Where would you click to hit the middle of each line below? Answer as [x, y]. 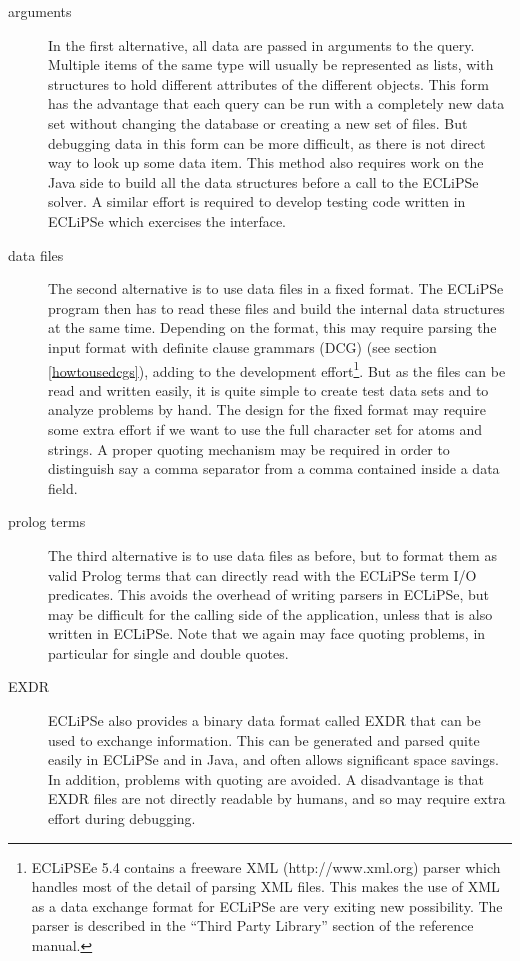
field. [63, 487]
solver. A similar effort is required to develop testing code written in [257, 201]
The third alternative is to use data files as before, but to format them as [272, 554]
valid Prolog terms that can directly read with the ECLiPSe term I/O [262, 574]
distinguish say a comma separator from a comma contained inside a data [274, 468]
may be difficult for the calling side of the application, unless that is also [270, 613]
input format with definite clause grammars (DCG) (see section [242, 346]
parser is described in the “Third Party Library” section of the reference [252, 925]
